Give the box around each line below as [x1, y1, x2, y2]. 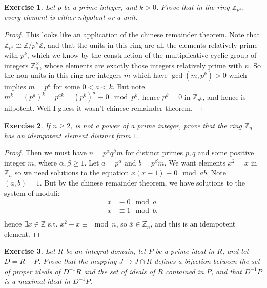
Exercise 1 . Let [4, 2, 55, 12]
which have [133, 70, 168, 80]
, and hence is [202, 91, 246, 102]
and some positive [197, 147, 254, 158]
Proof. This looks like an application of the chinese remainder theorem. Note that [4, 29, 260, 40]
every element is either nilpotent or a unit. [4, 12, 138, 23]
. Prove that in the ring [156, 2, 230, 12]
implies [4, 81, 26, 92]
